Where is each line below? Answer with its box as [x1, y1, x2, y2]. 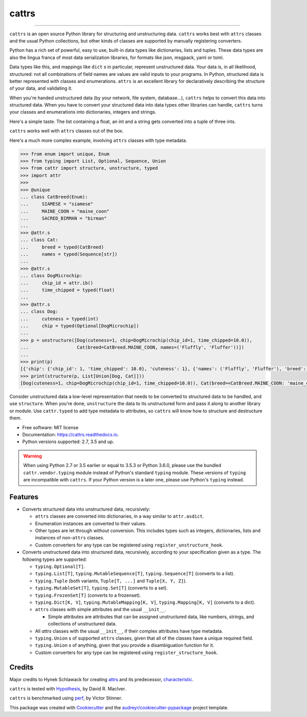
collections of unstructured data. [48, 621, 117, 627]
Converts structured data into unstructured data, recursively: [22, 506, 150, 512]
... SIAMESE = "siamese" [20, 201, 94, 207]
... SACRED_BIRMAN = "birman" [20, 216, 107, 221]
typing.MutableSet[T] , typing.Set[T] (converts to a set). [35, 585, 168, 591]
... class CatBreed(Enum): [20, 194, 88, 200]
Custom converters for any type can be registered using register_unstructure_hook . [35, 542, 224, 548]
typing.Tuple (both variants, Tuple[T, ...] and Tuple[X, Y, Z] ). [35, 578, 187, 584]
